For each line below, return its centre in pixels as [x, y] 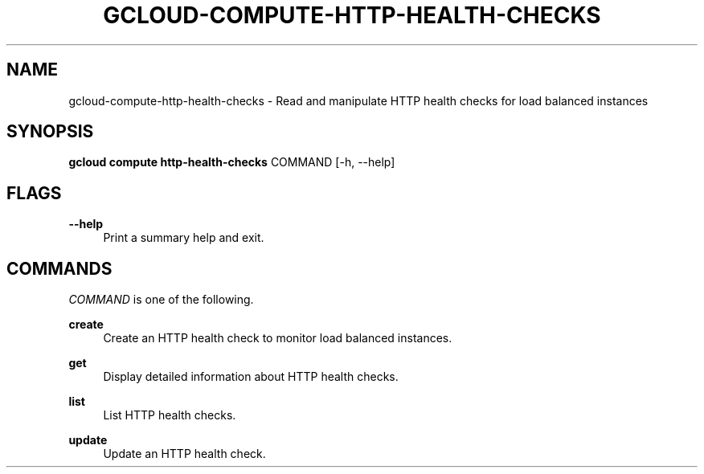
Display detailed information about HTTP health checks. [251, 377]
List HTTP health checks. [170, 415]
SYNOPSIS [50, 132]
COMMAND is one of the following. [161, 300]
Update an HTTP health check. [184, 454]
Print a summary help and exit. [184, 238]
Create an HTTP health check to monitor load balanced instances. [278, 338]
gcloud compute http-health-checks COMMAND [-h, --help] [232, 162]
